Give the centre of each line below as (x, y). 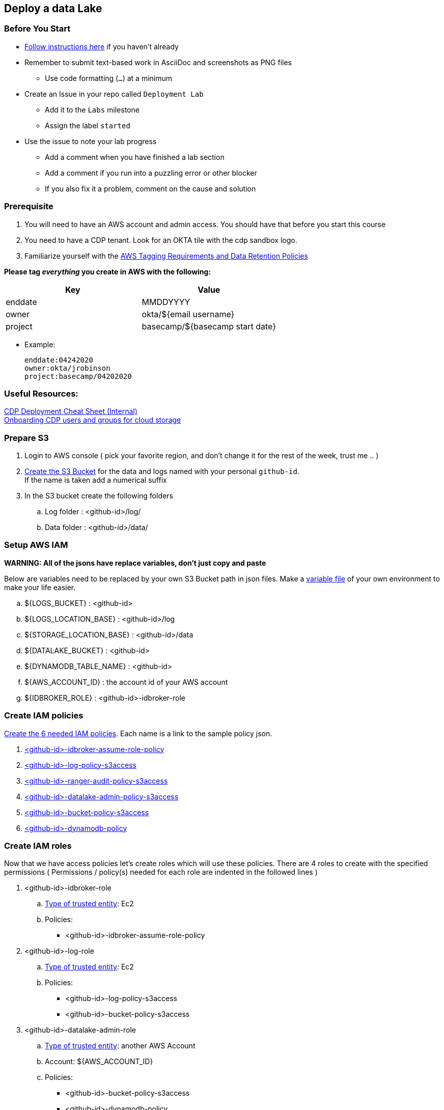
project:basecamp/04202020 (78, 376)
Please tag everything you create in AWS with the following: (108, 271)
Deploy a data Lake (53, 8)
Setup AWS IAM (36, 545)
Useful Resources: (41, 393)
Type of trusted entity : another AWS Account (120, 1046)
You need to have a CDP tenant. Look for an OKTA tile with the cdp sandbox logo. (161, 240)
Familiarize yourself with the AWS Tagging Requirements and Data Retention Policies (166, 256)
